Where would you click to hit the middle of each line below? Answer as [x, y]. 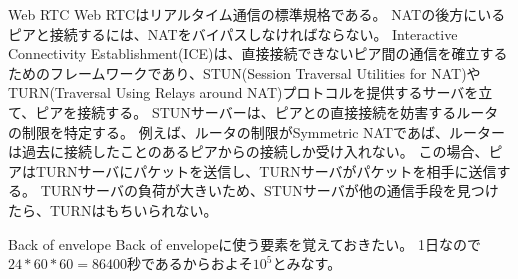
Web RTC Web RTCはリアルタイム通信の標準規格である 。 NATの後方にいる [257, 14]
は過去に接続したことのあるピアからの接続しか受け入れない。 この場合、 [248, 151]
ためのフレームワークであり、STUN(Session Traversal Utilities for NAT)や [244, 72]
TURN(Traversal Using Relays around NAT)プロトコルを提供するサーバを [243, 92]
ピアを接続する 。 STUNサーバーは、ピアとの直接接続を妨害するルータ [267, 111]
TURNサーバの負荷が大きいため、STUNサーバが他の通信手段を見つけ [269, 190]
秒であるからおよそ [189, 263]
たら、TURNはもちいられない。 [113, 209]
